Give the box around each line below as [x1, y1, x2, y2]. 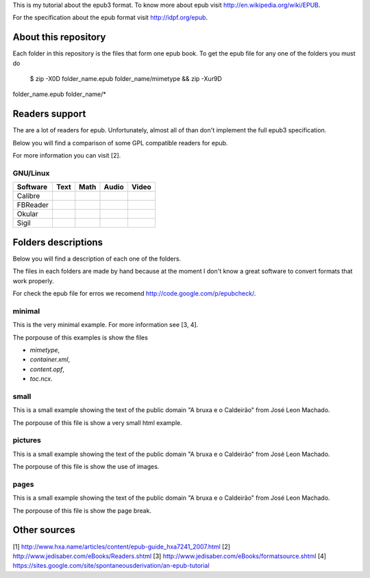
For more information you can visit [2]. [12, 152, 121, 160]
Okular [16, 209, 39, 219]
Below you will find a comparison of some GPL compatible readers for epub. [12, 139, 228, 147]
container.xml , [29, 355, 71, 363]
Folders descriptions [12, 237, 103, 248]
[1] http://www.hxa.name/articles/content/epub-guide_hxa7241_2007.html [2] [12, 542, 231, 551]
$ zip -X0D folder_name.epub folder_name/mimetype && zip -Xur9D [29, 75, 222, 83]
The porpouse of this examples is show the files [12, 333, 149, 341]
